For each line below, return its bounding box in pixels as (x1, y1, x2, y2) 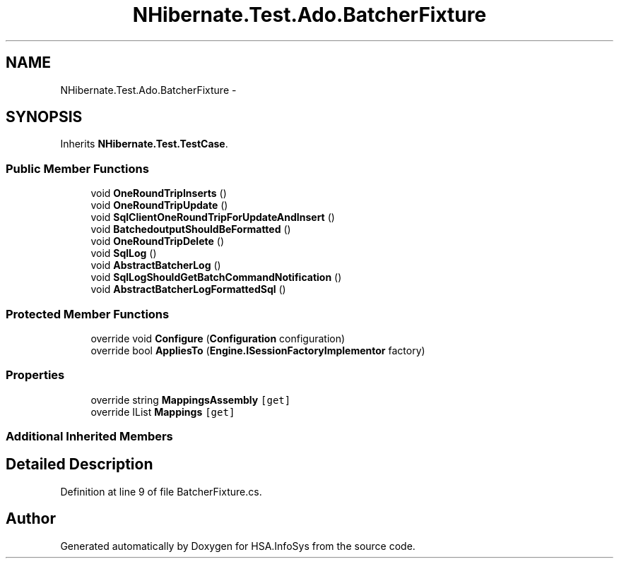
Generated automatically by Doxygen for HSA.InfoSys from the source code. (60, 539, 415, 552)
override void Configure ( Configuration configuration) (90, 332, 346, 344)
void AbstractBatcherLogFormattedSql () (90, 283, 286, 296)
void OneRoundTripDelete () (90, 235, 224, 248)
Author (6, 510, 56, 528)
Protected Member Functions (6, 306, 170, 321)
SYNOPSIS (6, 108, 83, 126)
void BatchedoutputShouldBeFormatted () (90, 223, 291, 236)
